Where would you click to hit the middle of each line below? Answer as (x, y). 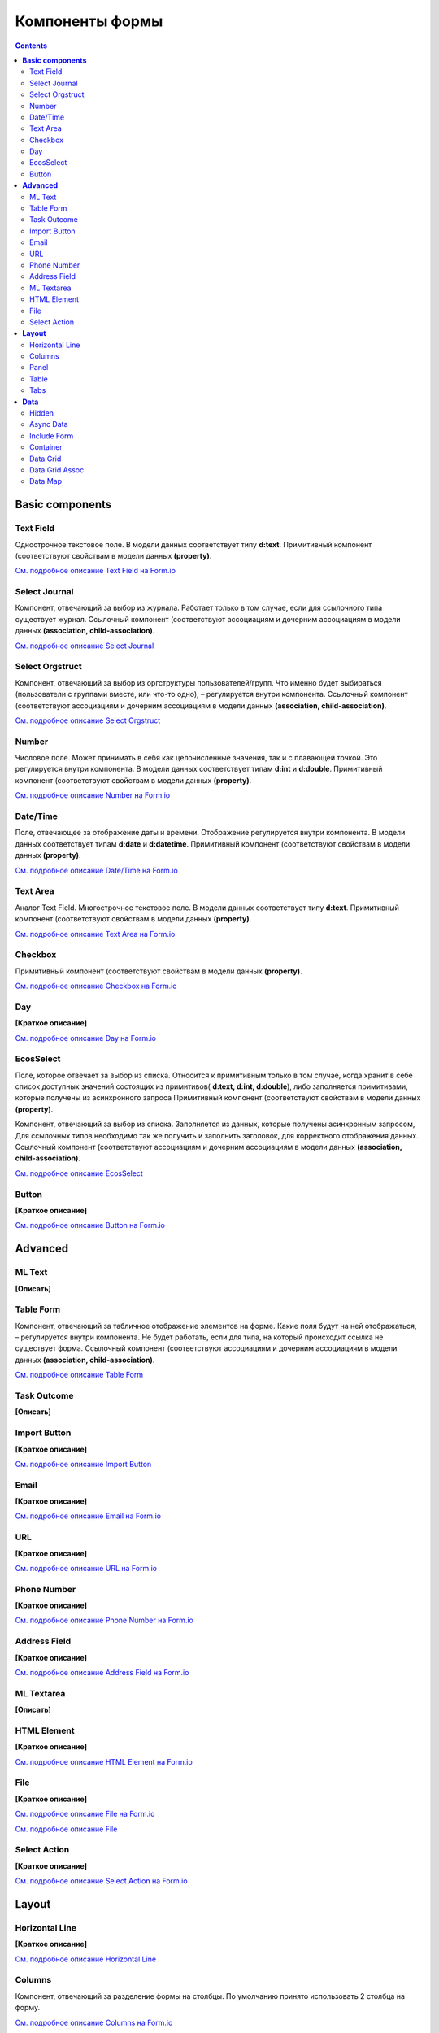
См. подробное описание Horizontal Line (86, 1959)
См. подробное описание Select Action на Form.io (101, 1881)
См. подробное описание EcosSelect (79, 1173)
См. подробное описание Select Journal (85, 646)
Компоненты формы (89, 21)
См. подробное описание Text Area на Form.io (95, 934)
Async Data (49, 424)
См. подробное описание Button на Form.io (90, 1225)
